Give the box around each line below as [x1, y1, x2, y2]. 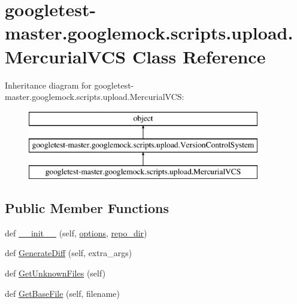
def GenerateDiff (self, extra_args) [5, 247, 132, 259]
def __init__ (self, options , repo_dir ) [5, 226, 147, 239]
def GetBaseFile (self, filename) [5, 287, 120, 299]
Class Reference [132, 44, 266, 68]
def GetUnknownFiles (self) [5, 267, 106, 279]
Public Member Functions [5, 199, 169, 217]
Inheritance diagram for [5, 78, 92, 91]
